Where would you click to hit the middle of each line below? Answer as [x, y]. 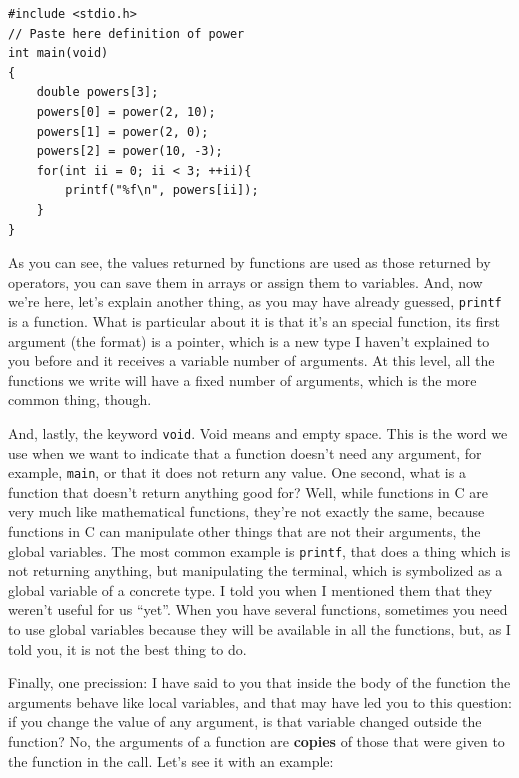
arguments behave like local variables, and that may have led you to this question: [260, 701]
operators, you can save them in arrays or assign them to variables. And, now [245, 281]
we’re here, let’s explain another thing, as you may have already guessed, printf [255, 301]
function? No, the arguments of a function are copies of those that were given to [256, 741]
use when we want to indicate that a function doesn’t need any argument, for [245, 452]
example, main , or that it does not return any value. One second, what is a [237, 472]
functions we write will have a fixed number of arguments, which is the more [242, 379]
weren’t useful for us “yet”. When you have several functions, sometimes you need [258, 609]
